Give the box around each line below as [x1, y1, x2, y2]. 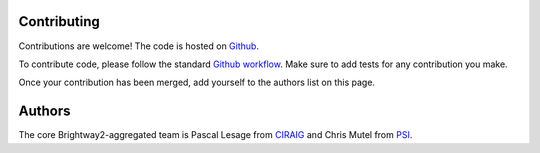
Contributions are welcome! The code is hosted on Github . [18, 40, 260, 52]
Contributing [18, 13, 100, 30]
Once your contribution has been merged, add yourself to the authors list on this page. [18, 76, 375, 89]
